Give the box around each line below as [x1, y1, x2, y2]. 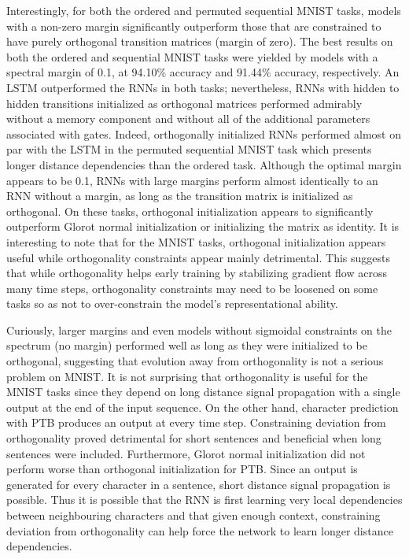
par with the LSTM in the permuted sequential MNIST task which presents [6, 141, 372, 157]
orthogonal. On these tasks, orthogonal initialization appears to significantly [6, 202, 374, 219]
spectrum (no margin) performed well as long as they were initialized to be [6, 337, 367, 354]
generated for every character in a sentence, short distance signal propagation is [6, 476, 391, 492]
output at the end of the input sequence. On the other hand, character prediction [6, 398, 399, 415]
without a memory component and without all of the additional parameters [6, 110, 370, 127]
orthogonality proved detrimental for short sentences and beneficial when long [6, 430, 381, 446]
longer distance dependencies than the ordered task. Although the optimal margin [6, 156, 402, 172]
